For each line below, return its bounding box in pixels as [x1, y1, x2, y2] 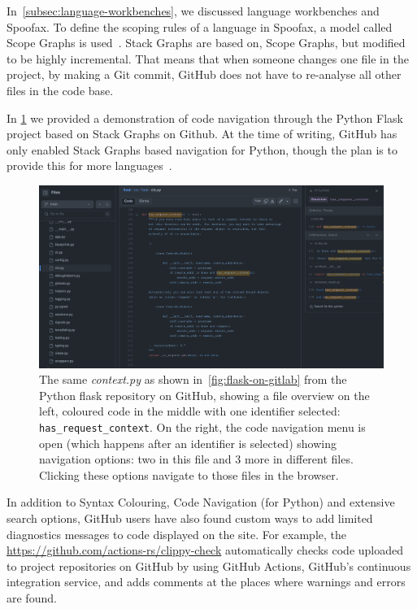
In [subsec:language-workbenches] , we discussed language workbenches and [7, 2, 380, 19]
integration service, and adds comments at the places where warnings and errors [7, 573, 406, 590]
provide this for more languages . [7, 157, 172, 174]
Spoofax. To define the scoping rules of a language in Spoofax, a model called [7, 18, 393, 35]
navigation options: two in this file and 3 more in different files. [39, 450, 354, 468]
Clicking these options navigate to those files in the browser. [39, 466, 339, 483]
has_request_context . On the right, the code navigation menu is [39, 418, 366, 435]
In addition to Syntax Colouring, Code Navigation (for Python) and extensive [7, 494, 395, 511]
